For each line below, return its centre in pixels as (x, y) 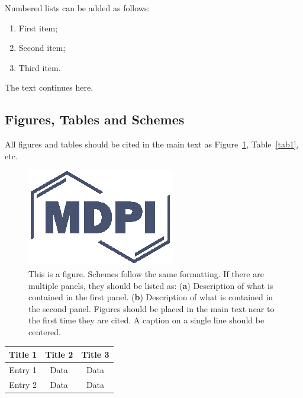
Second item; (42, 48)
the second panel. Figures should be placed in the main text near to (151, 308)
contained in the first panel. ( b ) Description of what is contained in (151, 297)
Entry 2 (23, 384)
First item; (38, 28)
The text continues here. (49, 87)
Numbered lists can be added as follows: (78, 8)
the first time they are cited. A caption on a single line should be (146, 320)
